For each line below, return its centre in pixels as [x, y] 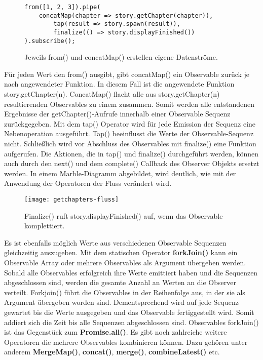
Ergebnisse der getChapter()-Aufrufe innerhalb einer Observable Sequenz [117, 114]
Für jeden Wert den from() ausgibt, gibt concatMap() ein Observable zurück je [127, 74]
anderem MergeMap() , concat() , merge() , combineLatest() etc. [112, 352]
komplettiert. [45, 226]
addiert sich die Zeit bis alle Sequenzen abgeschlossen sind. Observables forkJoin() [131, 322]
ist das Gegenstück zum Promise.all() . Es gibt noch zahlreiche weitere [116, 332]
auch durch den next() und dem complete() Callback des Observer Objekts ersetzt [132, 163]
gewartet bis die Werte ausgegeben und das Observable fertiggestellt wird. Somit [129, 312]
